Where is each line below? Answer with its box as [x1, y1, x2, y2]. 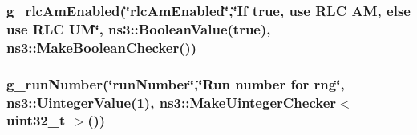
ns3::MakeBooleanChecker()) [6, 37, 197, 57]
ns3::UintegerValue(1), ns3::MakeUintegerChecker [6, 92, 337, 112]
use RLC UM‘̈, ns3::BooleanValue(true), [6, 18, 271, 38]
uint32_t [6, 110, 66, 130]
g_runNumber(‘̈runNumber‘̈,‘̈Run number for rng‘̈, [6, 73, 345, 93]
